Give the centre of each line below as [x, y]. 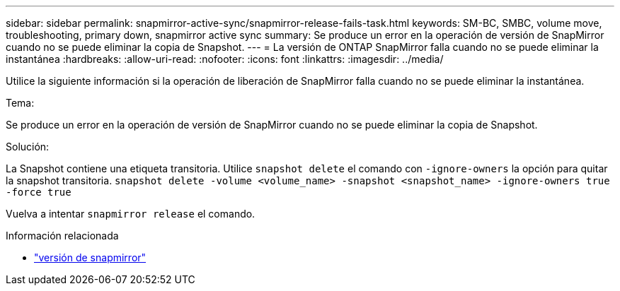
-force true [39, 192]
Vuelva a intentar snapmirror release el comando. [131, 214]
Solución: [28, 147]
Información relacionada [62, 236]
